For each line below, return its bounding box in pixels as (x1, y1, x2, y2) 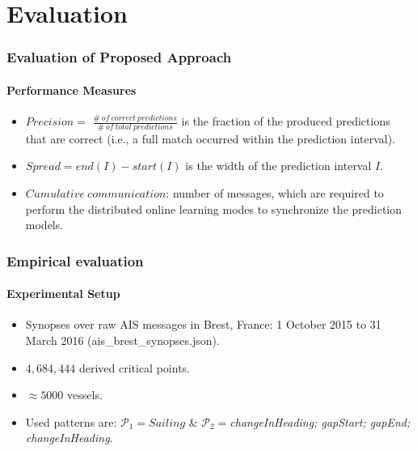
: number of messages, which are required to (166, 185, 384, 202)
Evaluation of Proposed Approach (6, 47, 232, 67)
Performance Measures (6, 81, 137, 98)
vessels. (67, 386, 103, 403)
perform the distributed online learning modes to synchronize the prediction (25, 200, 402, 217)
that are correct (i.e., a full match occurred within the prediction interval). (25, 130, 396, 147)
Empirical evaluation (6, 250, 144, 270)
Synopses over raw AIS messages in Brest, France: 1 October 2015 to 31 (25, 316, 381, 333)
